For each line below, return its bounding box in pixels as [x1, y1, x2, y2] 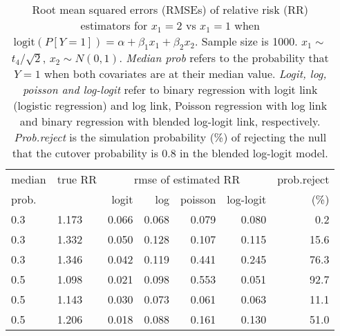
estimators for [80, 17, 148, 33]
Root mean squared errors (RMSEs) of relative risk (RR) [32, 1, 308, 17]
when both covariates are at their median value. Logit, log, [44, 66, 327, 82]
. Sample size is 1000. [195, 33, 298, 49]
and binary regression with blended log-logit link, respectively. [19, 113, 321, 130]
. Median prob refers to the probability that [119, 50, 329, 66]
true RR [57, 171, 97, 188]
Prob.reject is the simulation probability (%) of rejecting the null [14, 129, 327, 146]
